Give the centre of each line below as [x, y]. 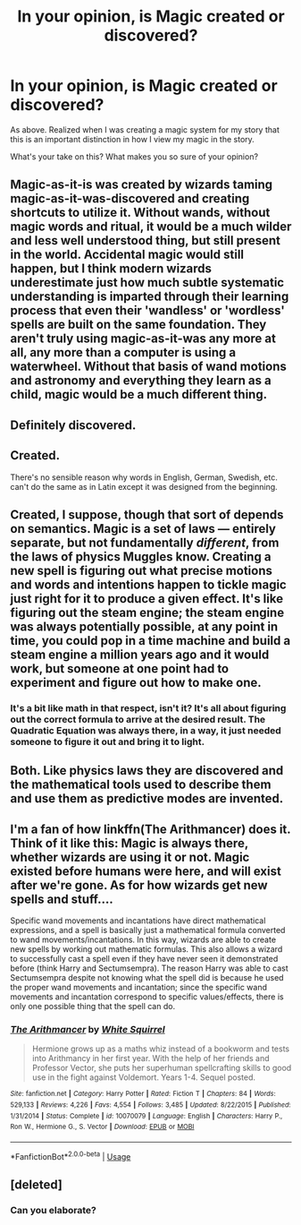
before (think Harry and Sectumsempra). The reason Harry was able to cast [149, 968]
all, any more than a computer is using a [123, 352]
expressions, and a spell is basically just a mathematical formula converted [148, 930]
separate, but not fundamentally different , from [145, 542]
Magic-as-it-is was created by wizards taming [142, 185]
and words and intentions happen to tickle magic [148, 584]
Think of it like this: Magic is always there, [130, 843]
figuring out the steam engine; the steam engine [147, 612]
